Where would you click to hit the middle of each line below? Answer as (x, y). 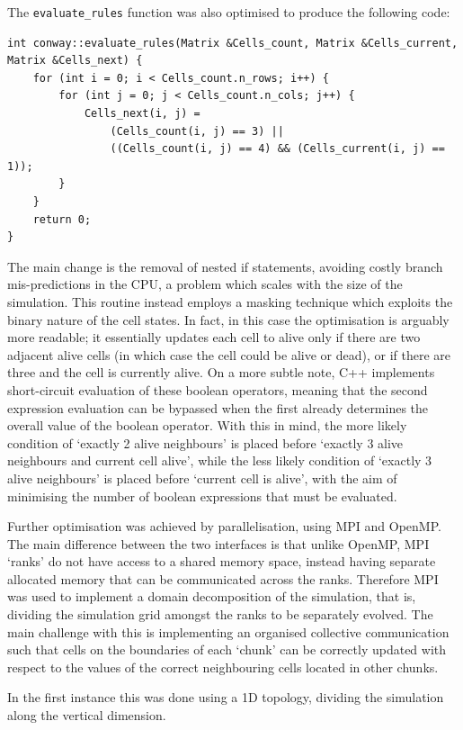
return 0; (62, 219)
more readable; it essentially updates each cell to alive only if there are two (214, 337)
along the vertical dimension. (87, 715)
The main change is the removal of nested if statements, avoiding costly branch (225, 266)
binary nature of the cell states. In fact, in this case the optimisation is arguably (228, 319)
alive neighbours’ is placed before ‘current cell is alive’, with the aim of (202, 478)
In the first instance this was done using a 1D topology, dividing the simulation (226, 697)
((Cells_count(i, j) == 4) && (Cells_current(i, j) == (277, 149)
